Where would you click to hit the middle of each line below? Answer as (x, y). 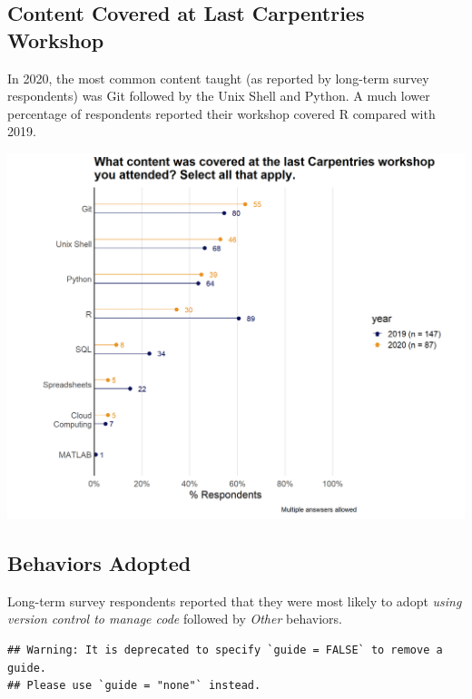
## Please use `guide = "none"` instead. (134, 686)
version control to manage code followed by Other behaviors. (175, 619)
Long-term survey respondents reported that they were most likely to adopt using (235, 601)
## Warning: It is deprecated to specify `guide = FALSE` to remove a (225, 650)
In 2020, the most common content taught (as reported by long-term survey (218, 78)
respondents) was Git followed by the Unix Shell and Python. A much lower (219, 96)
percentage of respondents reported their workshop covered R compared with (221, 113)
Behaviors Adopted (99, 563)
